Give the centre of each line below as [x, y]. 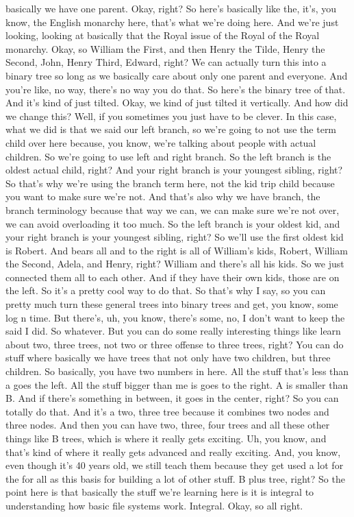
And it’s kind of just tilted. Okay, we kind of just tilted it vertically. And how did [177, 103]
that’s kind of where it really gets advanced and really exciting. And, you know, [173, 452]
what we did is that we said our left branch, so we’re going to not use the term [171, 129]
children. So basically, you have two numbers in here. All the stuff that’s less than [177, 371]
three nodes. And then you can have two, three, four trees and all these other [168, 425]
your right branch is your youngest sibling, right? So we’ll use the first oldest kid [175, 237]
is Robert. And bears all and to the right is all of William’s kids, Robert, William [177, 250]
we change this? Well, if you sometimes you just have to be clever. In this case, [171, 116]
